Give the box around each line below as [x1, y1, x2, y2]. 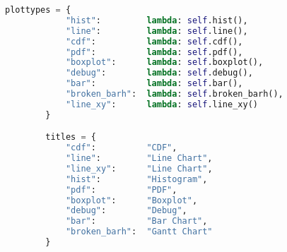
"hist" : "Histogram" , [65, 174, 208, 184]
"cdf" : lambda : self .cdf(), [65, 36, 243, 47]
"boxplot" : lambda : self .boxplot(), [65, 57, 264, 68]
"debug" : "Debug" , [65, 205, 187, 216]
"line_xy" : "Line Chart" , [65, 163, 213, 174]
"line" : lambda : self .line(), [65, 25, 248, 36]
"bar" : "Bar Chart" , [65, 216, 208, 227]
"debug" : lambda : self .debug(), [65, 68, 253, 78]
